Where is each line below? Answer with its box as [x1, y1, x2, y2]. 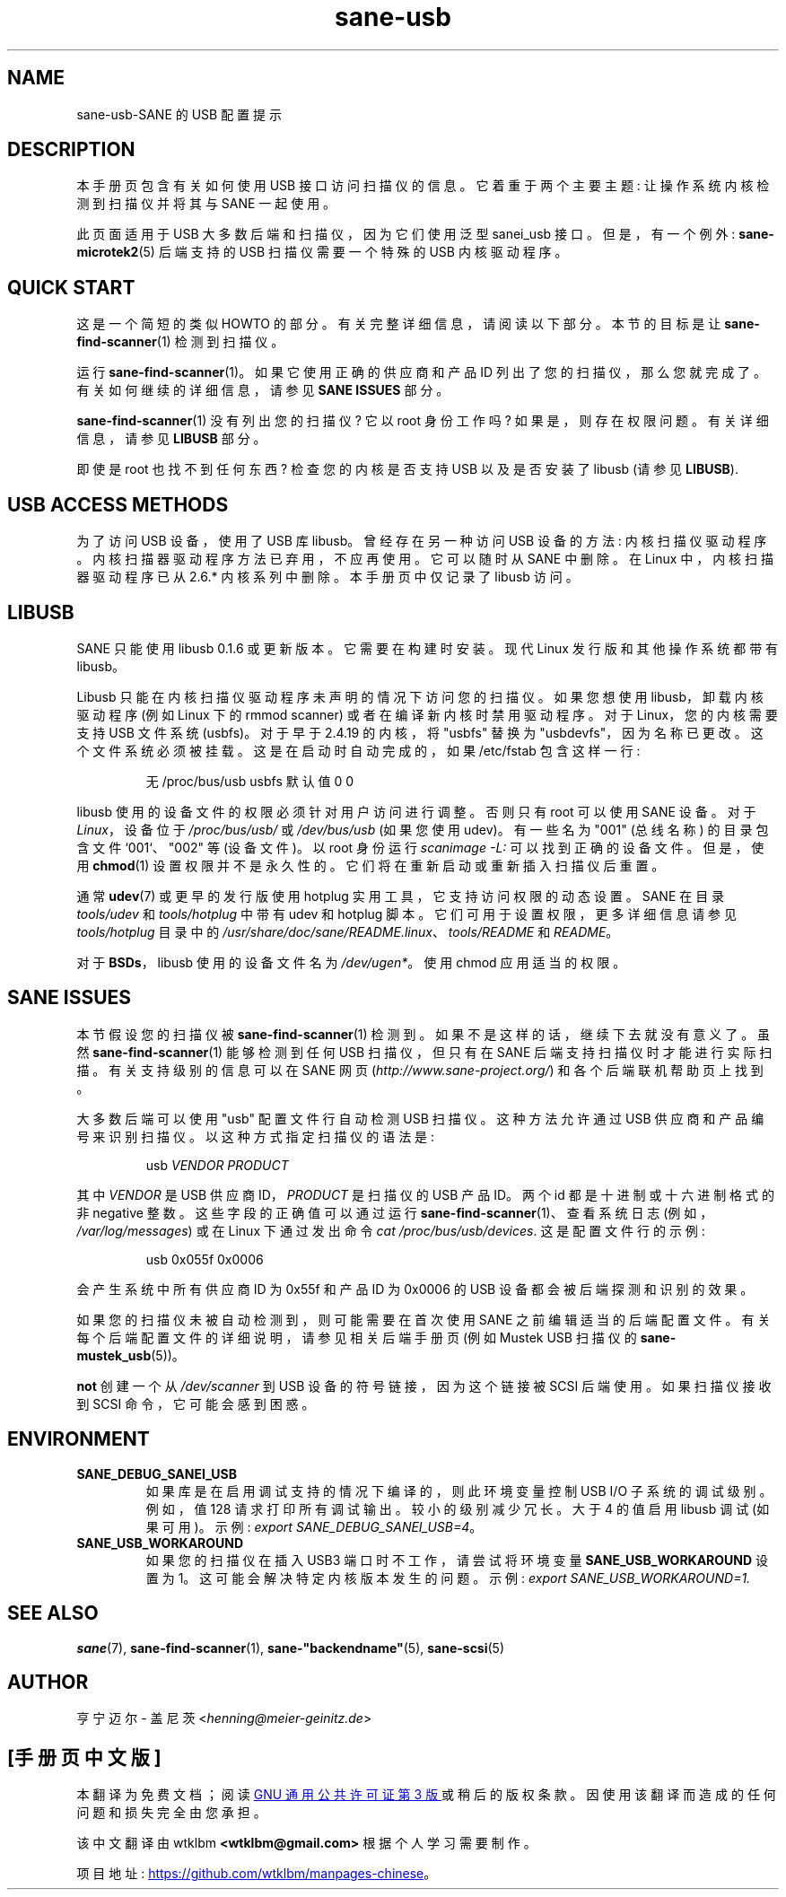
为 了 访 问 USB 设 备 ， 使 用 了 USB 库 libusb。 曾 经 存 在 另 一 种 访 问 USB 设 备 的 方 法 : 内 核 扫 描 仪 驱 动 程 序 [76, 533, 767, 549]
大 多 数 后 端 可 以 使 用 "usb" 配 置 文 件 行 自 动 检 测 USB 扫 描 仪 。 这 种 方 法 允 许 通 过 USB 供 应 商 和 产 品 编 [76, 1110, 764, 1126]
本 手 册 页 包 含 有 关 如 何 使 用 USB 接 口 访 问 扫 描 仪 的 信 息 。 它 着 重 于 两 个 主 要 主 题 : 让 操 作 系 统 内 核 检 [76, 178, 770, 194]
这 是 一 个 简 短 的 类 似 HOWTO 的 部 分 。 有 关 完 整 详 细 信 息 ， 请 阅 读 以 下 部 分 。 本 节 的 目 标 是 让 [76, 316, 721, 332]
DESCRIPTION [7, 138, 135, 162]
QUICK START [7, 275, 135, 299]
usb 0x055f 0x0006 [145, 1251, 264, 1267]
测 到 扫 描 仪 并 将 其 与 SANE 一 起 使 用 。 [76, 196, 336, 212]
